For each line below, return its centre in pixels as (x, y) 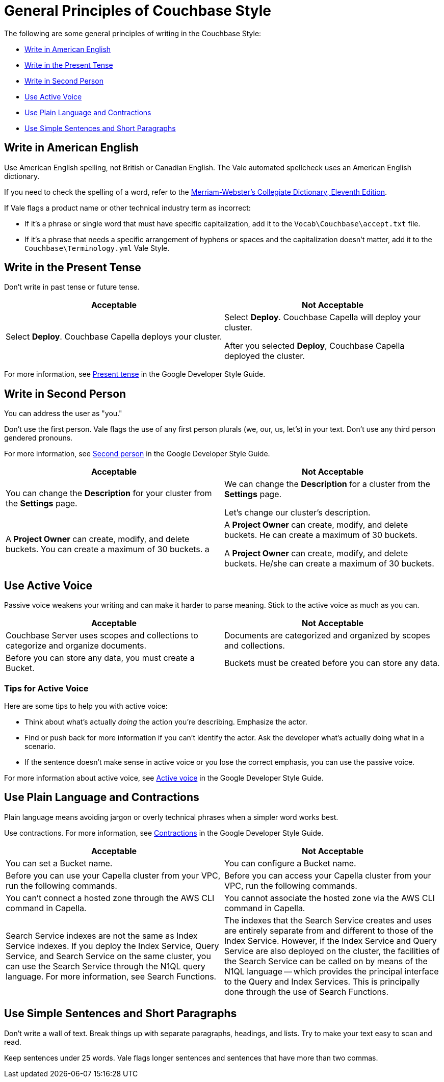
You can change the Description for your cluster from (109, 493)
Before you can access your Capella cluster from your (328, 875)
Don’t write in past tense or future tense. (72, 287)
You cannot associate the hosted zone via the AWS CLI (330, 898)
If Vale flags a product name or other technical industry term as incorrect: (127, 208)
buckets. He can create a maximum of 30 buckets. (321, 535)
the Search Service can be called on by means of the (326, 961)
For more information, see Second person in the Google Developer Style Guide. (137, 454)
